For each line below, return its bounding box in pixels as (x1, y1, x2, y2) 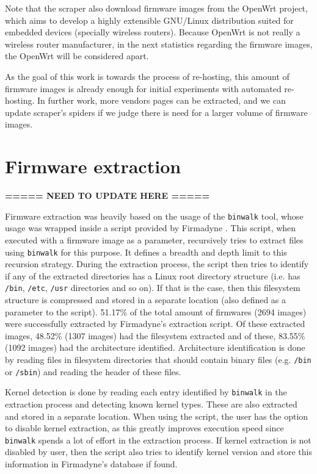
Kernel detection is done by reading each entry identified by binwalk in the (5, 386, 287, 398)
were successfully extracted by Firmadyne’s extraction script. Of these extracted (5, 317, 305, 330)
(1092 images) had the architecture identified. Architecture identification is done (5, 341, 305, 354)
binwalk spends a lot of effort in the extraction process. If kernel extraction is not (5, 433, 312, 446)
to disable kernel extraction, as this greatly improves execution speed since (5, 422, 284, 434)
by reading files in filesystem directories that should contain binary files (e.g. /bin (5, 353, 312, 365)
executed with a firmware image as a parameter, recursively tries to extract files (5, 233, 304, 246)
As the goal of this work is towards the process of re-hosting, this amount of (5, 70, 290, 82)
